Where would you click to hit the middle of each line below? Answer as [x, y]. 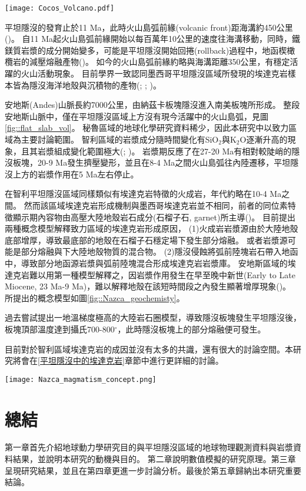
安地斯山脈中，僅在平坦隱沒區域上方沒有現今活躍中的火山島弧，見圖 [137, 116]
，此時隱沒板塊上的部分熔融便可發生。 [192, 329]
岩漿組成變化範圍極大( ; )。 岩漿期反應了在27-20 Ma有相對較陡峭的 [164, 151]
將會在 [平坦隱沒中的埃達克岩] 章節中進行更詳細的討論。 [118, 360]
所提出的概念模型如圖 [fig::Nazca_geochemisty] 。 [95, 297]
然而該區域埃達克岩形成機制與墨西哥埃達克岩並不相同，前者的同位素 [156, 205]
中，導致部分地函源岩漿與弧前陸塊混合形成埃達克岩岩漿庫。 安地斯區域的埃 [150, 263]
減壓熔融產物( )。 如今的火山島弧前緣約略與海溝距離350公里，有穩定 [159, 62]
